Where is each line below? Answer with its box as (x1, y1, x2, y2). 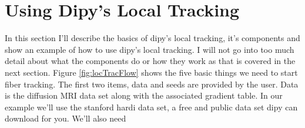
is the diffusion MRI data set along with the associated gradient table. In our (5, 89, 283, 102)
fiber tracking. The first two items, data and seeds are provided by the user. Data (5, 78, 299, 90)
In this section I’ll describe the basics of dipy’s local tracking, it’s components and (5, 32, 300, 44)
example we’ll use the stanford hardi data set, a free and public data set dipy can (5, 100, 298, 113)
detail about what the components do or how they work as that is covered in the (5, 55, 296, 67)
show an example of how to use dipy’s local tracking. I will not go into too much (5, 43, 294, 55)
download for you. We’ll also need (5, 112, 126, 124)
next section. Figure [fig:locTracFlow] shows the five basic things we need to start (5, 66, 298, 78)
